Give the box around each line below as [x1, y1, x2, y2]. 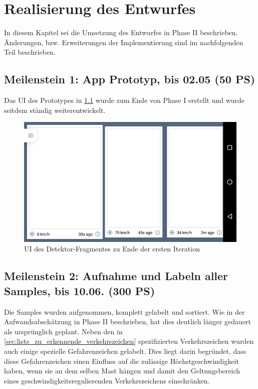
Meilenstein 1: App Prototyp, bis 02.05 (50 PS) [4, 71, 255, 87]
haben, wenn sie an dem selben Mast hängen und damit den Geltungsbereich [4, 365, 240, 376]
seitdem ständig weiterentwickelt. [4, 104, 106, 115]
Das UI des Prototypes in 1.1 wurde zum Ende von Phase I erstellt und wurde [4, 95, 245, 105]
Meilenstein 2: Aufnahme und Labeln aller [4, 268, 228, 284]
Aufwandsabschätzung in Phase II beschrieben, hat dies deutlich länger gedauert [4, 316, 251, 327]
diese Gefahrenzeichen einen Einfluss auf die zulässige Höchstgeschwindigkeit [4, 355, 239, 366]
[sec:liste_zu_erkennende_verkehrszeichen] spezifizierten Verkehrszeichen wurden [4, 336, 254, 346]
